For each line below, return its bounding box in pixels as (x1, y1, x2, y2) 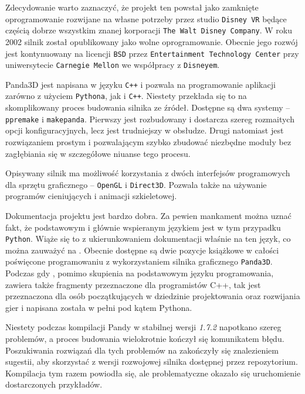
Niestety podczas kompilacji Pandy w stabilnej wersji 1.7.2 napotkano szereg (5, 321, 282, 333)
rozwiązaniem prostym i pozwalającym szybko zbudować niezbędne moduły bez (5, 135, 292, 148)
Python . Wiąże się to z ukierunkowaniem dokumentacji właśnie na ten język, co (5, 232, 291, 245)
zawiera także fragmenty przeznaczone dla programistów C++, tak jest (5, 278, 261, 290)
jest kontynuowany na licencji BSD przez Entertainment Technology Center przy (5, 47, 299, 59)
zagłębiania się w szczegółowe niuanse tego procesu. (5, 147, 191, 159)
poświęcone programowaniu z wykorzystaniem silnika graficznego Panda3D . (5, 255, 273, 268)
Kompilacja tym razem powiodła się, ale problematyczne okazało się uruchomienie (5, 366, 301, 379)
